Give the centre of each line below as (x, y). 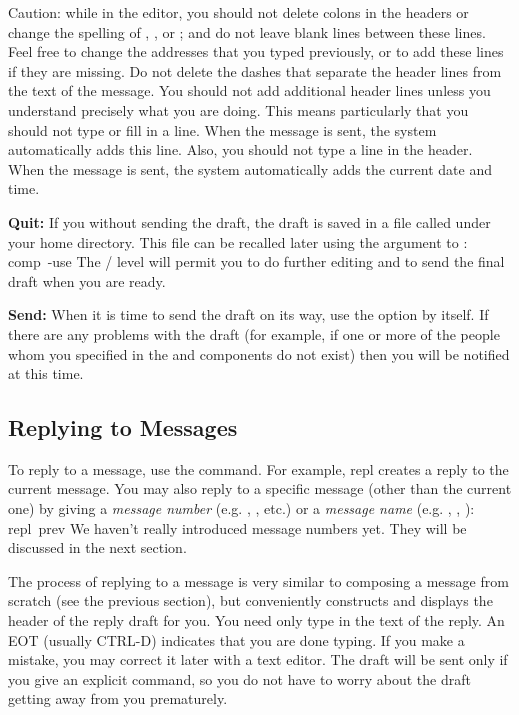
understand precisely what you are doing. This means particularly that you (238, 109)
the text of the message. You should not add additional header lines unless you (249, 90)
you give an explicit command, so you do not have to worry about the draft (239, 678)
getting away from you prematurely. (118, 698)
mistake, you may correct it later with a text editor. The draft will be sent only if (258, 659)
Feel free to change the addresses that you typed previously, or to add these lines (256, 51)
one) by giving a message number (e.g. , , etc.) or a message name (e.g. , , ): (241, 508)
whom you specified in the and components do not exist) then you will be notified (259, 353)
